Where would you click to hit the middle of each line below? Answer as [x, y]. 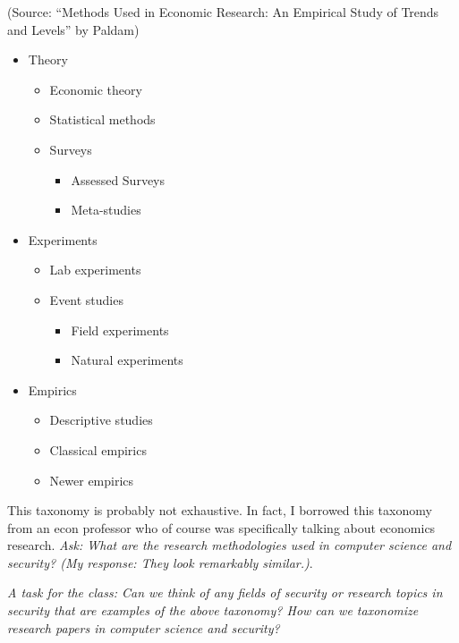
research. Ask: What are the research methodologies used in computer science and [229, 545]
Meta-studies [106, 210]
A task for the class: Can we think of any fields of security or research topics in [225, 592]
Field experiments [120, 330]
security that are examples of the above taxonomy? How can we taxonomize [213, 610]
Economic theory [96, 89]
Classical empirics [98, 449]
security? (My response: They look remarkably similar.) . [160, 562]
